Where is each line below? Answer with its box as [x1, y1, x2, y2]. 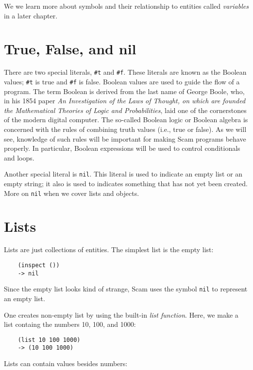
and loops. [4, 152, 34, 162]
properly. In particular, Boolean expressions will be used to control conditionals [4, 143, 240, 153]
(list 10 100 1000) [17, 336, 81, 343]
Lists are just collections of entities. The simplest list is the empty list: [4, 244, 214, 255]
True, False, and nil [4, 39, 136, 59]
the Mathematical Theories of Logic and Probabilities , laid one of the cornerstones [4, 105, 247, 115]
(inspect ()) [17, 262, 60, 269]
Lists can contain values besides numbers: [4, 358, 128, 369]
